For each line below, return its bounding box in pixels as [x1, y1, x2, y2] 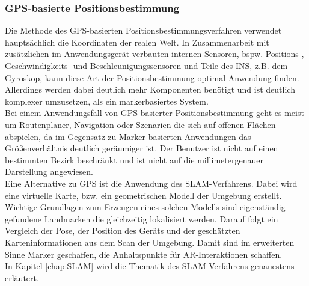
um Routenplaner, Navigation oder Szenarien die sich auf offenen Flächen [5, 118, 276, 130]
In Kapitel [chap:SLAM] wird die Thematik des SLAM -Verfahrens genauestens [5, 260, 295, 272]
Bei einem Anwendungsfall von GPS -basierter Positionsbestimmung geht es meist [5, 106, 304, 119]
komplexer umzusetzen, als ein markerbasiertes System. [5, 94, 209, 107]
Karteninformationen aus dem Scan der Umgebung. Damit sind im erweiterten [5, 236, 295, 248]
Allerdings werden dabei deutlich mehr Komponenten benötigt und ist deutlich [5, 83, 295, 96]
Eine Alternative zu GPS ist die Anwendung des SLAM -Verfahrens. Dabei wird [5, 177, 298, 189]
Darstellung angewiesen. [5, 165, 93, 178]
